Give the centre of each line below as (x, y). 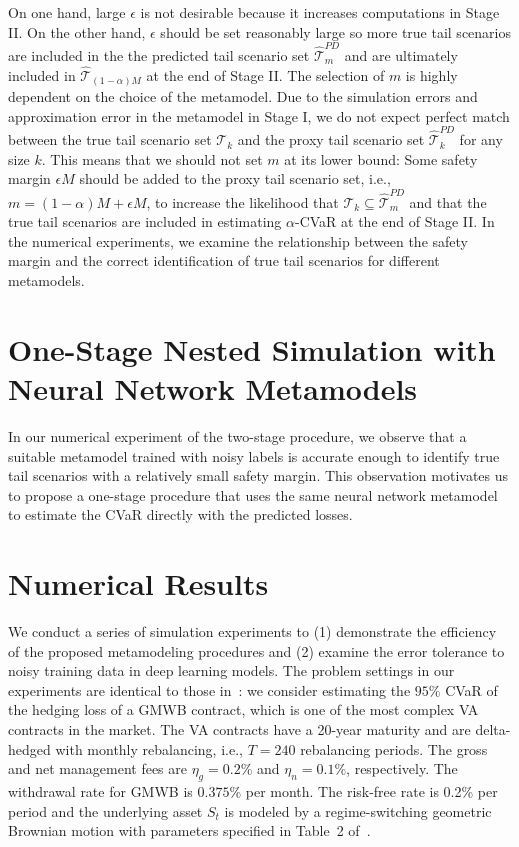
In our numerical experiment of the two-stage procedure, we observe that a (237, 435)
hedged (29, 748)
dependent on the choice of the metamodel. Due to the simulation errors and (243, 96)
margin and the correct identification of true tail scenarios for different (224, 260)
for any (481, 139)
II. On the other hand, (77, 31)
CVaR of (471, 689)
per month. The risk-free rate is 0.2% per (371, 790)
